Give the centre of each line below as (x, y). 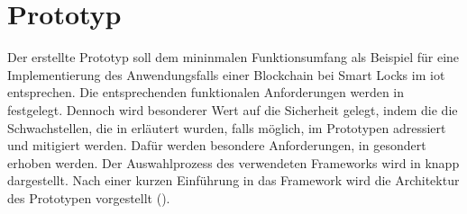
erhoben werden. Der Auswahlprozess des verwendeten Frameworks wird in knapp (233, 162)
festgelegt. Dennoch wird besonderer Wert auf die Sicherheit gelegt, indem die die (233, 109)
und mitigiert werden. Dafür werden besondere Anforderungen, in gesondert (217, 145)
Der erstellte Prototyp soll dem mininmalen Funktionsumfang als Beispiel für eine (233, 57)
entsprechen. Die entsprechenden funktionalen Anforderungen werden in (206, 92)
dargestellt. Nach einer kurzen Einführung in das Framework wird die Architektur (233, 180)
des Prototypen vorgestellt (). (89, 197)
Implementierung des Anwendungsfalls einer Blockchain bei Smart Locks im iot (226, 74)
